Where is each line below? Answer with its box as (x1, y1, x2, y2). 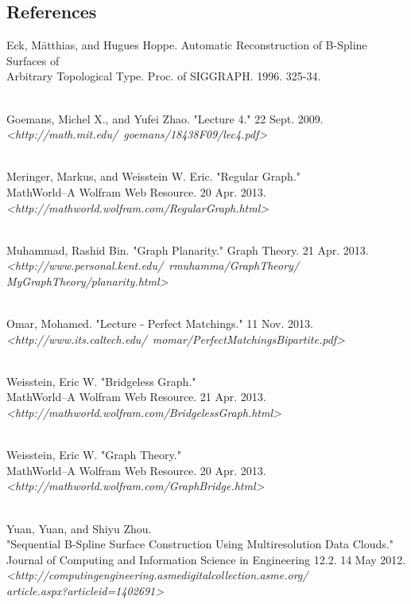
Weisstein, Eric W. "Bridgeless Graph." (6, 372, 196, 389)
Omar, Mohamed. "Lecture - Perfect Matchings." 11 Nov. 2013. (6, 315, 313, 332)
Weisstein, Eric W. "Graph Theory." (6, 446, 181, 463)
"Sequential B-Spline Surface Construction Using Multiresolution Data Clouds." (6, 536, 394, 552)
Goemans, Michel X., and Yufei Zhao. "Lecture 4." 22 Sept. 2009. (6, 110, 324, 127)
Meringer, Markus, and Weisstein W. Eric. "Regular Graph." (6, 168, 301, 185)
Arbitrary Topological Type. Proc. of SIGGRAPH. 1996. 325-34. (6, 68, 321, 84)
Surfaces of (6, 52, 60, 68)
